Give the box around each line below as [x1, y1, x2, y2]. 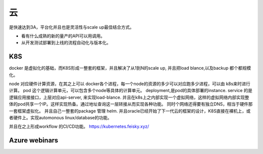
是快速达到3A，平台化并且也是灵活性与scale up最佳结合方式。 [9, 24, 134, 30]
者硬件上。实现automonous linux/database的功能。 [9, 114, 112, 121]
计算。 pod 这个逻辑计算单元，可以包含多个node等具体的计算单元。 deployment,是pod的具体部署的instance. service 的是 [9, 88, 253, 93]
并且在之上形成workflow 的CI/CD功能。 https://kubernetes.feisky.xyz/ [9, 123, 150, 129]
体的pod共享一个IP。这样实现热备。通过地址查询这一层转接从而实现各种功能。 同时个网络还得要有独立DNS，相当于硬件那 [9, 101, 253, 107]
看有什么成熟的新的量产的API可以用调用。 [21, 33, 105, 39]
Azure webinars [9, 136, 58, 145]
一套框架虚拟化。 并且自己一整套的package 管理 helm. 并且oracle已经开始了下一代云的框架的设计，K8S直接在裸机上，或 [9, 108, 251, 114]
